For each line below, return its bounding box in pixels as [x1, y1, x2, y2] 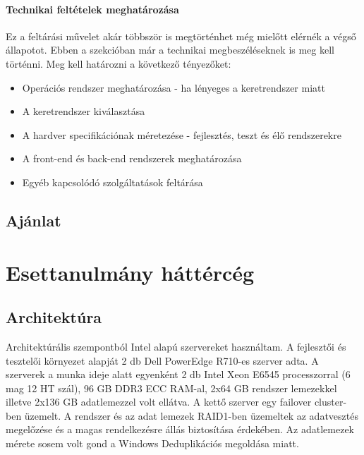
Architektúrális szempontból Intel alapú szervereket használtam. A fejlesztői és [6, 339, 346, 353]
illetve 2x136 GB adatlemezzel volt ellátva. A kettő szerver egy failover [6, 394, 312, 409]
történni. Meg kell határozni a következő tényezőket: [6, 56, 231, 71]
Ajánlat [6, 209, 61, 231]
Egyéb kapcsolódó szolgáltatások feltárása [22, 174, 203, 189]
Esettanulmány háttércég [6, 257, 255, 286]
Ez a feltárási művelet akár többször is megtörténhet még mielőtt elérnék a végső [6, 28, 356, 43]
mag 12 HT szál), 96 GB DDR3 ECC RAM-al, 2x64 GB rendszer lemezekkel [6, 380, 337, 395]
